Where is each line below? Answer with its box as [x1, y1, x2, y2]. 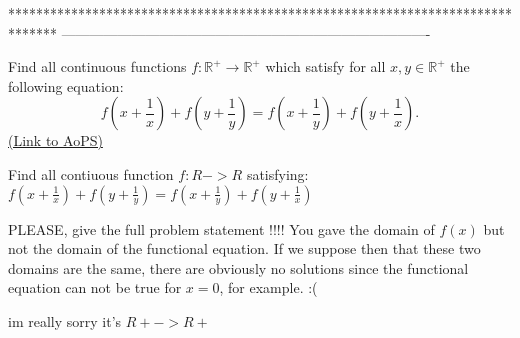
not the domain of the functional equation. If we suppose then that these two [8, 238, 481, 259]
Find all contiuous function [8, 163, 174, 184]
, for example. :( [219, 277, 318, 298]
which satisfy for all [265, 56, 386, 77]
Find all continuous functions [8, 56, 187, 77]
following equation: [8, 75, 124, 96]
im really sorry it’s [8, 310, 122, 331]
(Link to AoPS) [8, 130, 103, 151]
